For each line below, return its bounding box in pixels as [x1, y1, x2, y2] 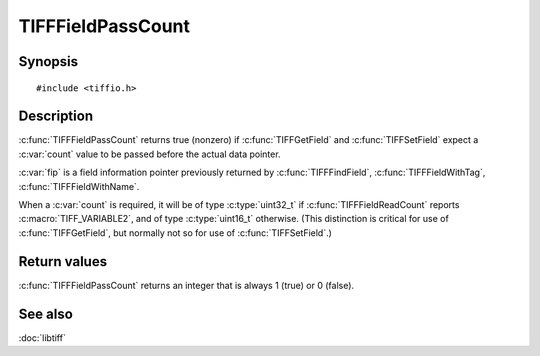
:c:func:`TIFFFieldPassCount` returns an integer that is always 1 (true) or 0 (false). [18, 279, 355, 291]
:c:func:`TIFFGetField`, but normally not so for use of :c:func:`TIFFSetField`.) [18, 226, 332, 239]
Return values [18, 253, 108, 270]
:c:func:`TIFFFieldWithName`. [18, 180, 140, 192]
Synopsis [18, 53, 79, 70]
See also [18, 305, 74, 322]
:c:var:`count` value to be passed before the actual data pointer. [18, 148, 281, 160]
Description [18, 108, 94, 125]
